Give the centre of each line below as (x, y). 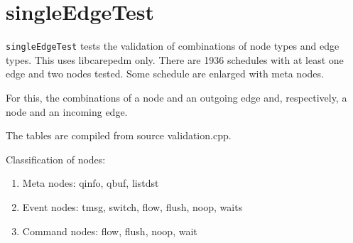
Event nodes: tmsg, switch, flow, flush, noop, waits (132, 206)
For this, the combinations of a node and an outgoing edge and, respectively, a (176, 97)
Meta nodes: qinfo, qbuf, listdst (91, 183)
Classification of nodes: (56, 159)
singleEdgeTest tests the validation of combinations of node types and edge (173, 46)
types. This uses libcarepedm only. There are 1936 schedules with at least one (175, 59)
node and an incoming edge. (67, 111)
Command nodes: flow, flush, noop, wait (110, 231)
